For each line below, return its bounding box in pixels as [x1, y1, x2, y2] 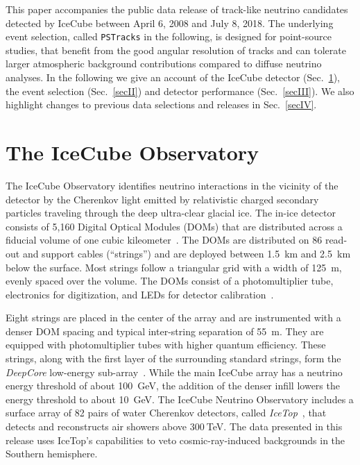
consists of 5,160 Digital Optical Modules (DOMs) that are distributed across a [6, 219, 343, 233]
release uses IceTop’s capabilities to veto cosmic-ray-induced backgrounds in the [6, 432, 345, 447]
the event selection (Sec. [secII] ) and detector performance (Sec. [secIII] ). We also [6, 83, 354, 98]
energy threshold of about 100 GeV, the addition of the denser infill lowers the [6, 378, 340, 393]
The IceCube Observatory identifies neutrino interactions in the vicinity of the [6, 178, 338, 192]
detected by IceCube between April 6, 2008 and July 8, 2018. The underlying [6, 15, 334, 30]
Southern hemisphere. [6, 446, 98, 461]
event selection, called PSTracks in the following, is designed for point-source [6, 29, 332, 44]
